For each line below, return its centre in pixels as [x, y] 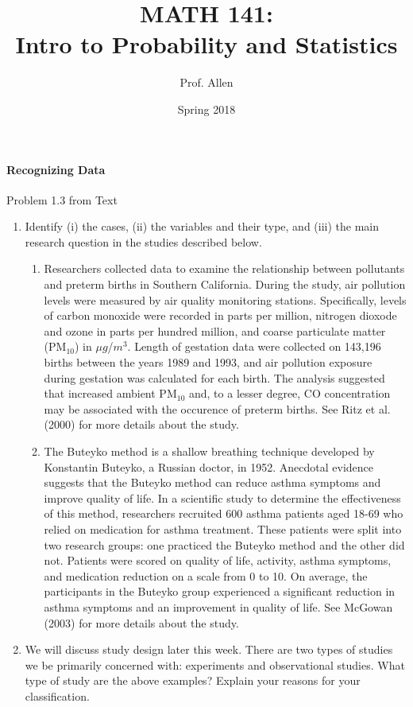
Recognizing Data [56, 169]
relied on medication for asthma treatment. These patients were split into [223, 528]
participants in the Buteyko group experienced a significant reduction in [220, 591]
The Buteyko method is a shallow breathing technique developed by [209, 451]
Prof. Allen [206, 82]
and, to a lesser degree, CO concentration [289, 393]
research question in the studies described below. [143, 241]
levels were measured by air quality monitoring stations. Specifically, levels [225, 299]
